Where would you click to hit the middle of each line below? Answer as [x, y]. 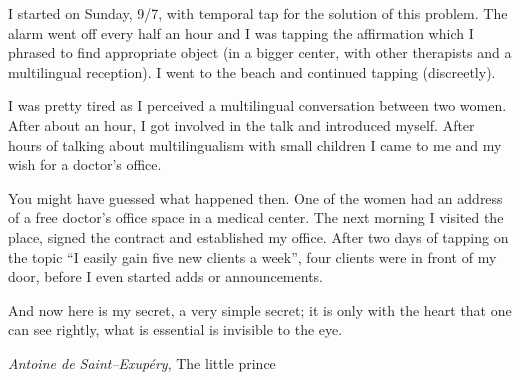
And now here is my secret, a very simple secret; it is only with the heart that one [260, 309]
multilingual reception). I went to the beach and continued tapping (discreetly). [252, 71]
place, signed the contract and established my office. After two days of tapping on [258, 236]
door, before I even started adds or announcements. [165, 276]
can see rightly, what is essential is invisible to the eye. [175, 329]
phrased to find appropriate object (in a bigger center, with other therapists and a [260, 52]
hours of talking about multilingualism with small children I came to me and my [255, 144]
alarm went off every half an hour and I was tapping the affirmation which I [241, 32]
